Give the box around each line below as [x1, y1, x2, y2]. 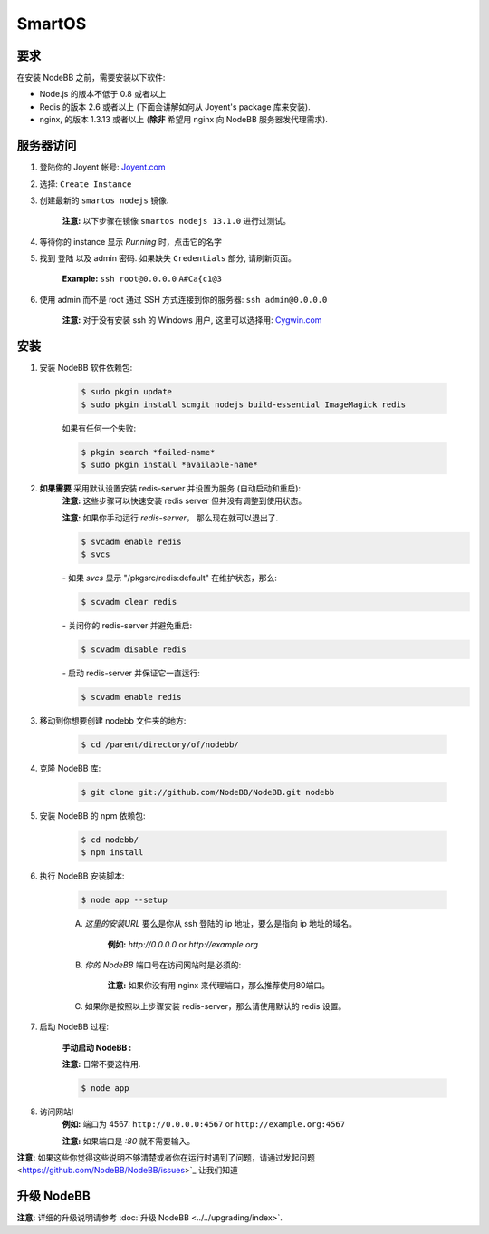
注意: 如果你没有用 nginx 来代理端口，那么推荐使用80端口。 [107, 980, 331, 991]
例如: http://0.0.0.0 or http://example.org [107, 938, 258, 949]
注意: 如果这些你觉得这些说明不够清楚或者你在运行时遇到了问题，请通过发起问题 [16, 1152, 316, 1163]
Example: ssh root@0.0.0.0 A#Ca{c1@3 [62, 273, 222, 285]
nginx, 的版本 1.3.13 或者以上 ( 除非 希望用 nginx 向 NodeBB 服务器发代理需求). [39, 114, 328, 125]
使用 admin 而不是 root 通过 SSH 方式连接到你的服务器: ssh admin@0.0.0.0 [39, 294, 328, 305]
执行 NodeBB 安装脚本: [39, 870, 125, 881]
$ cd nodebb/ [81, 834, 139, 845]
